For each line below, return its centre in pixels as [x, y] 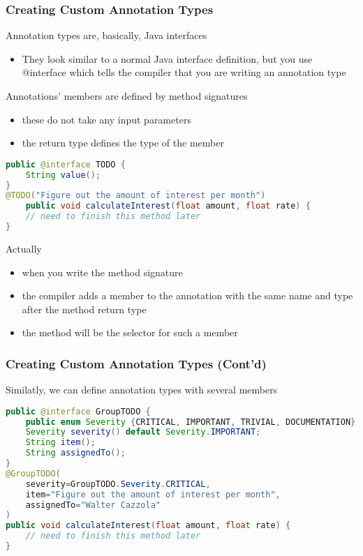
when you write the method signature [102, 272]
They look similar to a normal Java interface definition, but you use [167, 58]
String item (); [60, 443]
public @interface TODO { [66, 164]
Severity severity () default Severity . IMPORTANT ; [143, 432]
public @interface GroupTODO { [78, 411]
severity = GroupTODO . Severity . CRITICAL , [118, 484]
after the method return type [84, 309]
